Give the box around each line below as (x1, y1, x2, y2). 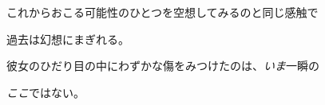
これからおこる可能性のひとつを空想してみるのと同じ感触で (6, 4, 319, 20)
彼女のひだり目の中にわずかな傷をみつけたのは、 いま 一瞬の (6, 57, 319, 74)
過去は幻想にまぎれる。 (6, 30, 129, 47)
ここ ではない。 (6, 84, 85, 100)
